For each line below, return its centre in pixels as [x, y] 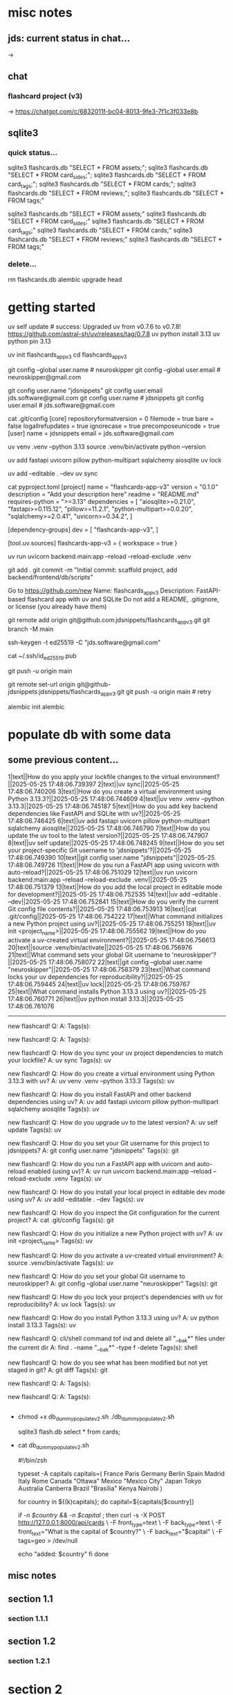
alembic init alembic [36, 706]
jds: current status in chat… [69, 38]
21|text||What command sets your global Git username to [89, 955]
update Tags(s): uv [35, 1130]
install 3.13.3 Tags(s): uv [42, 1325]
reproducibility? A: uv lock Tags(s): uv [62, 1304]
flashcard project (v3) [45, 96]
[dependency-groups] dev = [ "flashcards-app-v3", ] [83, 530]
